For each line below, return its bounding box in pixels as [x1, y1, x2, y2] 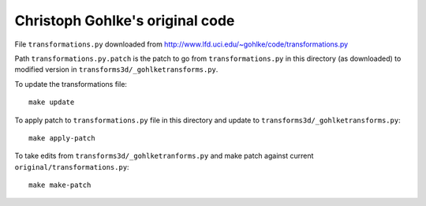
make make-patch [28, 181, 92, 189]
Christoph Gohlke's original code [14, 12, 235, 29]
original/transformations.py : [14, 162, 129, 171]
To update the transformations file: [14, 79, 128, 88]
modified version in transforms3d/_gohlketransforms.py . [14, 65, 219, 74]
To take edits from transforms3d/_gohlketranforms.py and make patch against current [14, 151, 314, 161]
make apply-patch [28, 133, 95, 142]
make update [28, 98, 75, 107]
